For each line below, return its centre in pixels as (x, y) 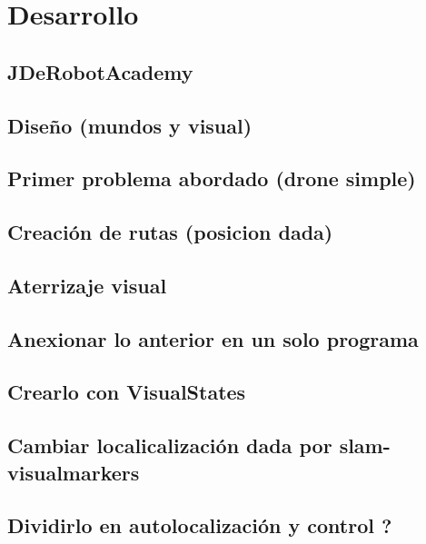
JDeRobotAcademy (100, 71)
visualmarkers (74, 472)
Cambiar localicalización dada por (170, 445)
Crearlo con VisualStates (127, 392)
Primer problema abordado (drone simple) (212, 178)
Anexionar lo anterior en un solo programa (213, 338)
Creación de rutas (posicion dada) (170, 232)
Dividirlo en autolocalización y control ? (200, 525)
